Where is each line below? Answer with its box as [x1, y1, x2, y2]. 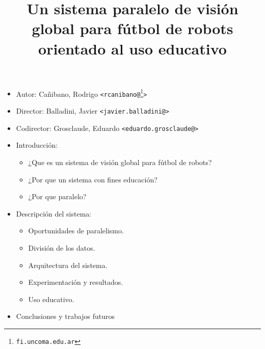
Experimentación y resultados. [28, 277, 123, 287]
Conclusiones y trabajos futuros [16, 311, 115, 321]
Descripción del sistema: [16, 208, 92, 219]
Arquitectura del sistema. [28, 259, 108, 270]
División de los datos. [28, 242, 95, 253]
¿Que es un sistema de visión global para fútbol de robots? [28, 156, 212, 167]
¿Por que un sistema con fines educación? [28, 174, 157, 184]
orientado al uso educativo [38, 38, 227, 59]
